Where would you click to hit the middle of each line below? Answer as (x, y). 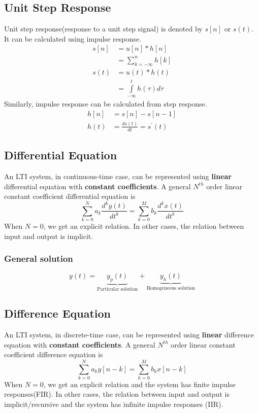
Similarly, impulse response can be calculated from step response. (106, 104)
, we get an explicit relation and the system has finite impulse (139, 384)
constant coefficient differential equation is (70, 196)
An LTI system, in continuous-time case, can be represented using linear (118, 176)
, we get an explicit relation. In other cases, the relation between (144, 226)
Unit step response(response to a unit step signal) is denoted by (103, 29)
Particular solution (118, 289)
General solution (39, 259)
